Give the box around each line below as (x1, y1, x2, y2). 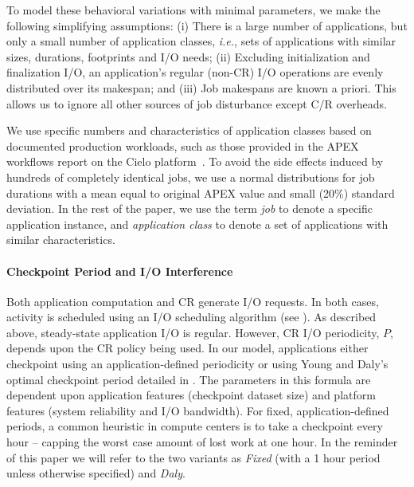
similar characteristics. (6, 231, 115, 248)
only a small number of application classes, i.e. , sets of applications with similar (6, 33, 396, 49)
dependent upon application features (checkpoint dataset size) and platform (6, 387, 376, 403)
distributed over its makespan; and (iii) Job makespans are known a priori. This (6, 79, 396, 96)
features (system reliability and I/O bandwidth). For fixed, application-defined (6, 402, 389, 418)
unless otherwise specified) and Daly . (6, 465, 186, 481)
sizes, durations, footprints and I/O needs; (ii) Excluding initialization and (6, 48, 370, 65)
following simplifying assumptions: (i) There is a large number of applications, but (6, 17, 408, 33)
